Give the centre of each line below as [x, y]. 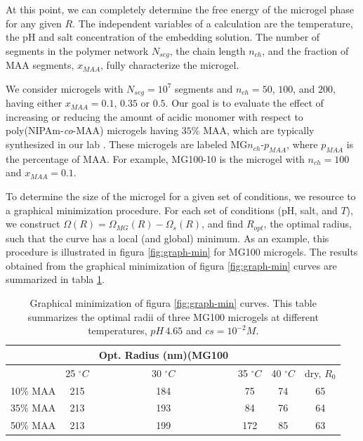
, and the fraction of [305, 50]
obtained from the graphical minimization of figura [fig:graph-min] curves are [171, 265]
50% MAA [33, 425]
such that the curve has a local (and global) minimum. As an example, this [167, 238]
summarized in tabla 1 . [55, 279]
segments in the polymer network [77, 50]
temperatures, [118, 330]
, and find [223, 224]
